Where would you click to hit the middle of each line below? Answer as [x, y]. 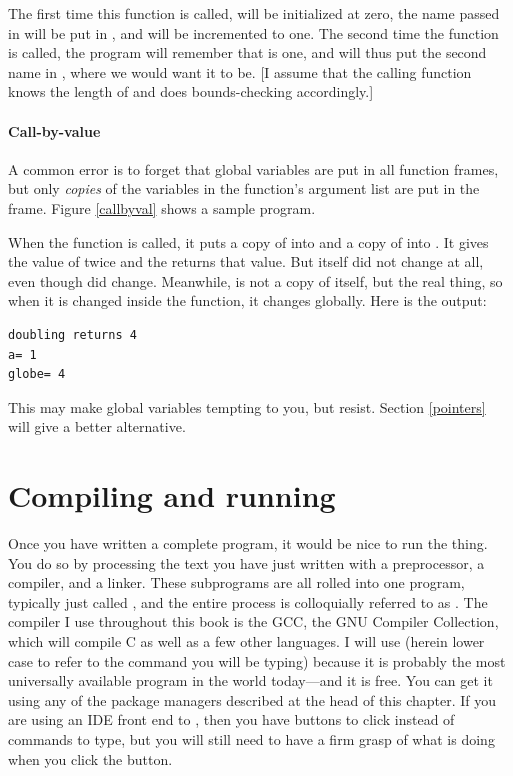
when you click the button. [90, 758]
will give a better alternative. [97, 426]
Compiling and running [172, 495]
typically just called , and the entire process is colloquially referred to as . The [248, 601]
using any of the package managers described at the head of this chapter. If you [252, 699]
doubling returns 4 [72, 334]
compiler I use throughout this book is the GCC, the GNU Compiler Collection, [253, 621]
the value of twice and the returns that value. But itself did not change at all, [246, 261]
